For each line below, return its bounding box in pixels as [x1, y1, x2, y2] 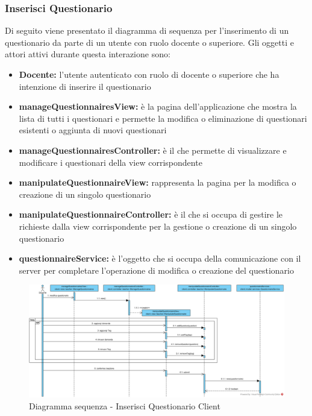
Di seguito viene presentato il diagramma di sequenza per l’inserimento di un [5, 24, 289, 37]
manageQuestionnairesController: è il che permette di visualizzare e [19, 143, 287, 156]
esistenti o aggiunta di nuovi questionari [19, 124, 167, 136]
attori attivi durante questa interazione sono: [5, 48, 170, 60]
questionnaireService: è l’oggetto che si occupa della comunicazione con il [19, 252, 301, 265]
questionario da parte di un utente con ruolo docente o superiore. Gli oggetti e [5, 36, 294, 48]
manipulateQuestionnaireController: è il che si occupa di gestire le [19, 208, 283, 221]
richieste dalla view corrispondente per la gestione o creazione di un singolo [19, 219, 297, 232]
